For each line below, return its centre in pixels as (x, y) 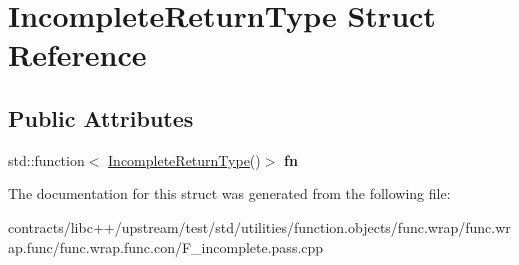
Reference (77, 54)
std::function (46, 159)
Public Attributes (101, 117)
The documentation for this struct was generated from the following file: (229, 193)
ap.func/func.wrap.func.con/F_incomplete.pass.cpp (166, 246)
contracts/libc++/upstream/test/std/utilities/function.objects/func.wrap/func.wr (259, 226)
